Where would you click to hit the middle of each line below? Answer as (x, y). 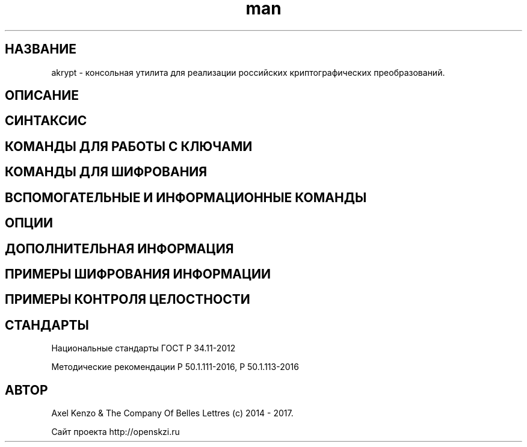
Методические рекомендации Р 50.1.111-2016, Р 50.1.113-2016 (175, 367)
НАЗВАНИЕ (41, 49)
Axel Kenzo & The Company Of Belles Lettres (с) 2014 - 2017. (172, 413)
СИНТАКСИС (46, 121)
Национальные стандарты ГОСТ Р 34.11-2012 (143, 348)
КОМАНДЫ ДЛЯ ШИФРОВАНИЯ (106, 172)
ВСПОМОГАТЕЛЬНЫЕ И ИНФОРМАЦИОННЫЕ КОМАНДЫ (186, 197)
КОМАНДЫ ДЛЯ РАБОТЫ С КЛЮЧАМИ (129, 146)
